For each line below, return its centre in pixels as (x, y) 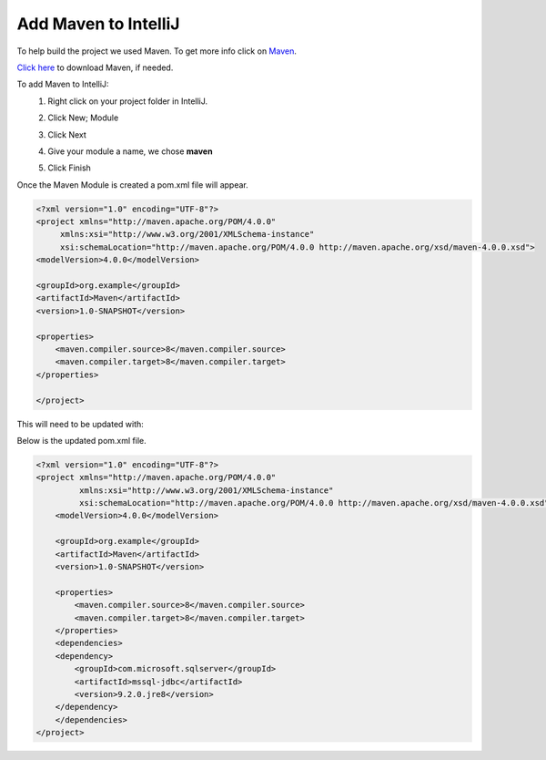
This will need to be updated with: (81, 424)
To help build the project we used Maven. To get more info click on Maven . (157, 51)
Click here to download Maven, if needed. (95, 67)
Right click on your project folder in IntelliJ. (128, 101)
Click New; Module (83, 118)
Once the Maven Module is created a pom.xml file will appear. (133, 185)
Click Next (67, 134)
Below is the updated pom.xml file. (81, 440)
